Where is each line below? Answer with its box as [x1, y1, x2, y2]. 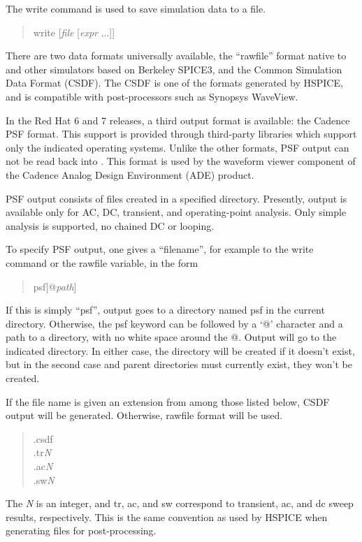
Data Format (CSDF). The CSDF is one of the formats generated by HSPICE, [6, 75, 343, 90]
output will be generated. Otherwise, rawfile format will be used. [6, 408, 283, 423]
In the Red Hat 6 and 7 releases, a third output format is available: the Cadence [6, 112, 350, 127]
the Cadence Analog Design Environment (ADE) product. [6, 167, 254, 182]
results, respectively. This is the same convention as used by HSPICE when [6, 509, 328, 524]
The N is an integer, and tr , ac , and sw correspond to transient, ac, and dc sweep [6, 496, 354, 511]
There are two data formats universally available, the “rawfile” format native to [6, 48, 347, 63]
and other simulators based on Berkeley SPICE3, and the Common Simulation [6, 61, 342, 76]
